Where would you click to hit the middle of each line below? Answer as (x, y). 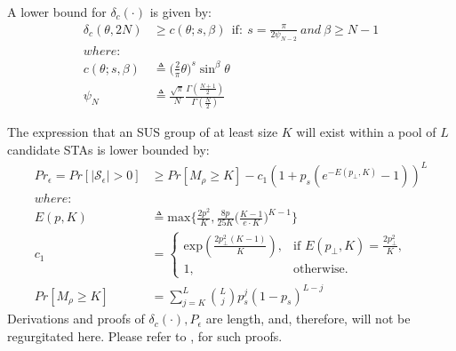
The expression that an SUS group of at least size (143, 132)
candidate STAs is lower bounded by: (108, 150)
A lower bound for (57, 12)
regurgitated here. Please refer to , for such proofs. (145, 335)
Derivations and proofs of (76, 319)
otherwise (319, 269)
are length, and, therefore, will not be (308, 319)
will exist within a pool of (366, 132)
